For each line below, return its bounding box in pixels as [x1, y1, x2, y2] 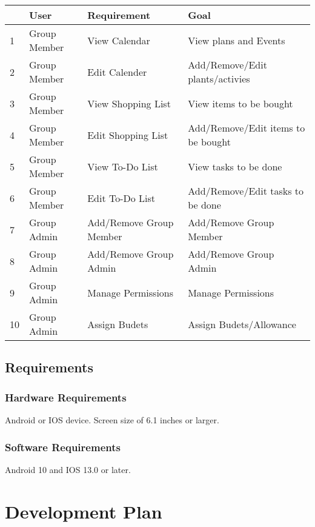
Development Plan [5, 498, 162, 523]
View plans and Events [188, 33, 285, 47]
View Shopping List [87, 96, 171, 110]
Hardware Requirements [5, 389, 127, 404]
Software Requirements [5, 439, 121, 454]
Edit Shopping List [87, 127, 168, 142]
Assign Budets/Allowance [188, 317, 296, 331]
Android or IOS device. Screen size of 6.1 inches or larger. [5, 414, 219, 426]
